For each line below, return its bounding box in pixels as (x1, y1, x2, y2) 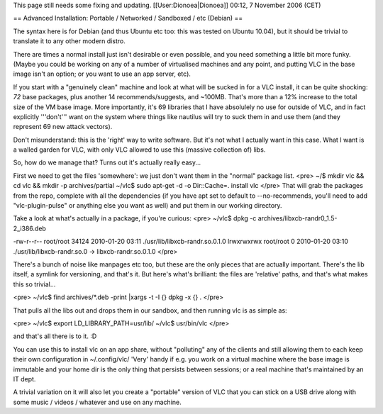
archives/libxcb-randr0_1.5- (257, 214, 338, 223)
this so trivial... (13, 280, 56, 289)
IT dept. (13, 374, 36, 383)
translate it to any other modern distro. (13, 37, 126, 45)
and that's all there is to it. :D (13, 332, 97, 340)
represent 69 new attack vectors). (13, 123, 113, 131)
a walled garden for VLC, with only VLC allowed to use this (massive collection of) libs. (13, 145, 266, 154)
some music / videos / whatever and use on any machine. (13, 398, 182, 406)
